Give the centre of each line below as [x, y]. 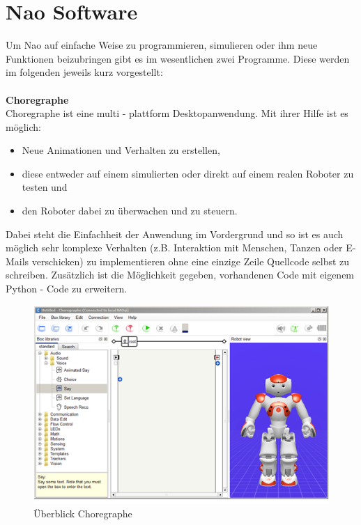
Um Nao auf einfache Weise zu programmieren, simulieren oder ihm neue [162, 45]
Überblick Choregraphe [83, 514]
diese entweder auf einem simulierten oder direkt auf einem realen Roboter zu [188, 173]
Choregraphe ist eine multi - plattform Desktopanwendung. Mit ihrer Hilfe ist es [177, 113]
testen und [45, 187]
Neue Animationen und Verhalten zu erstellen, [121, 150]
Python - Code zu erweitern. [67, 289]
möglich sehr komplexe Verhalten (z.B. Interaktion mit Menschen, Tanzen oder [174, 248]
